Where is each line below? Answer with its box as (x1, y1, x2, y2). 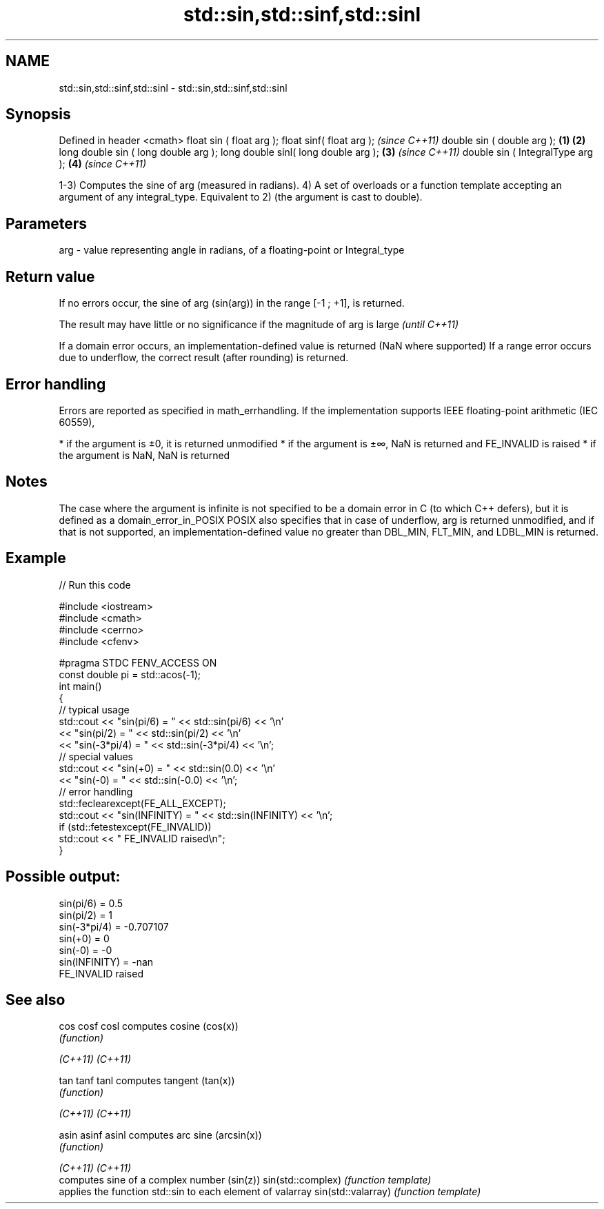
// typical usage (59, 703, 130, 715)
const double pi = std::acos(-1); (59, 668, 201, 680)
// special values (59, 750, 134, 762)
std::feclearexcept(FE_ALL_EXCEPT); (59, 797, 226, 809)
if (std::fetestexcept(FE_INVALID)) (59, 820, 212, 833)
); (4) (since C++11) (59, 158, 147, 170)
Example (6, 549, 66, 567)
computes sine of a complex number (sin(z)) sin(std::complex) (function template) (59, 1174, 432, 1186)
